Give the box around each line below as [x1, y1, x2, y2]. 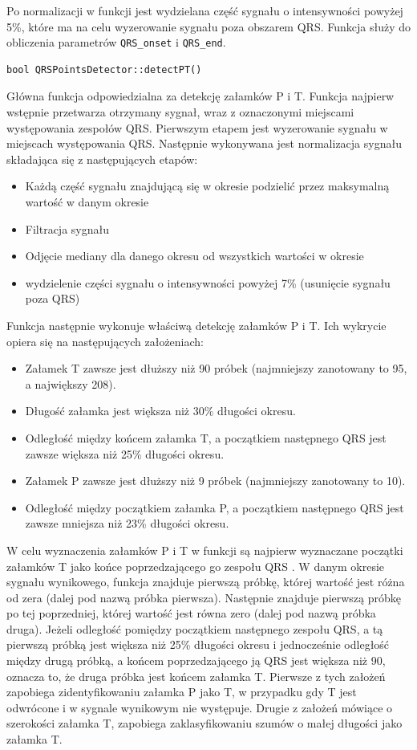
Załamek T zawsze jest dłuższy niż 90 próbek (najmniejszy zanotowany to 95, [25, 360, 407, 377]
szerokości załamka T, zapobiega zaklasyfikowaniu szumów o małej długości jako [6, 715, 403, 732]
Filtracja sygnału [25, 220, 109, 237]
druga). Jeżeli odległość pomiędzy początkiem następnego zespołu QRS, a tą [6, 620, 383, 637]
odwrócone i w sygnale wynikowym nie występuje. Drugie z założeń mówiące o [6, 699, 393, 715]
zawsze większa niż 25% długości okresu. [25, 445, 225, 462]
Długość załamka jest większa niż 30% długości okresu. [25, 402, 296, 419]
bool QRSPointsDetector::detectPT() [6, 63, 202, 75]
